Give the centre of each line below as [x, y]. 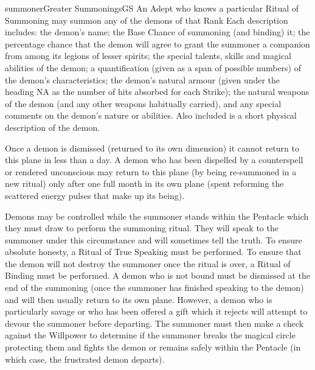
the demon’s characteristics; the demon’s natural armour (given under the [143, 79]
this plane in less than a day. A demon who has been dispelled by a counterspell [154, 160]
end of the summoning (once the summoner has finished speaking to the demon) [154, 288]
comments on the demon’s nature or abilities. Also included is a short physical [151, 115]
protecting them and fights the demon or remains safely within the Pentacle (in [153, 347]
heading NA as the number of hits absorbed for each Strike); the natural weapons [157, 92]
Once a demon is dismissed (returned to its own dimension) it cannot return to [152, 148]
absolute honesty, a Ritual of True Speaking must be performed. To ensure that [153, 252]
